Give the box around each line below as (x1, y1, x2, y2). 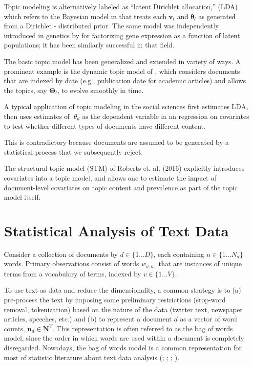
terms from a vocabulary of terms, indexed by (4, 268, 141, 278)
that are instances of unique (158, 258, 242, 269)
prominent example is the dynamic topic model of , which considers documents (4, 66, 240, 76)
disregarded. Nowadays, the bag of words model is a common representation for (4, 343, 242, 353)
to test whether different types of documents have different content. (4, 120, 206, 131)
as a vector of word (180, 314, 237, 324)
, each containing (153, 249, 204, 259)
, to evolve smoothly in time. (57, 85, 144, 95)
